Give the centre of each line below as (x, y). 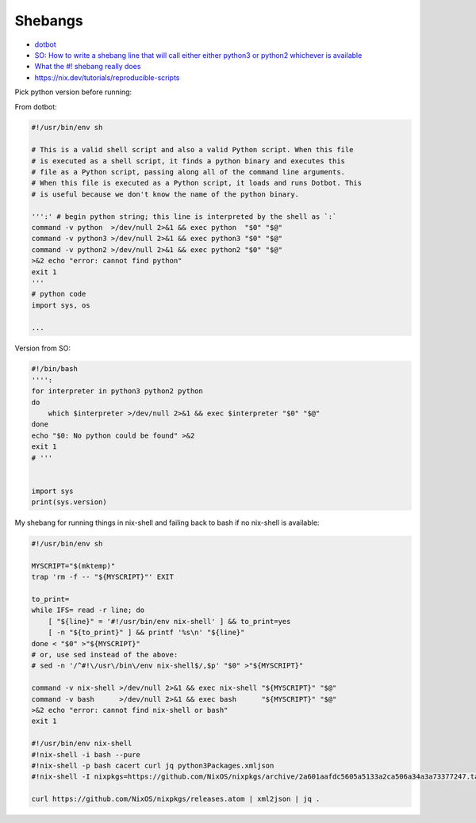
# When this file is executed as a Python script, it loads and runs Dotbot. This (197, 183)
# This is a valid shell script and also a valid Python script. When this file (192, 150)
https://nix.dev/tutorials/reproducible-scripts (107, 77)
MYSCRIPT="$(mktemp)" (73, 566)
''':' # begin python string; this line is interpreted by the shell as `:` (184, 216)
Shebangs (49, 21)
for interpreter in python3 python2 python (117, 391)
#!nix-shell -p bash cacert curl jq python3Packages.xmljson (153, 766)
